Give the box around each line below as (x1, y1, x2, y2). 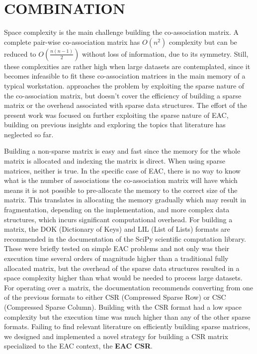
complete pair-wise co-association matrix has (4, 36, 140, 47)
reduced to (4, 48, 36, 59)
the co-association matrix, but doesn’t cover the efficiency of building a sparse (4, 90, 242, 100)
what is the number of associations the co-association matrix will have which (4, 175, 238, 185)
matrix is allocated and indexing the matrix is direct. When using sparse (4, 156, 226, 166)
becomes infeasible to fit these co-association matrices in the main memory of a (4, 71, 246, 81)
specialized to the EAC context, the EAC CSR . (4, 341, 153, 351)
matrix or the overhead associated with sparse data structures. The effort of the (4, 100, 247, 110)
